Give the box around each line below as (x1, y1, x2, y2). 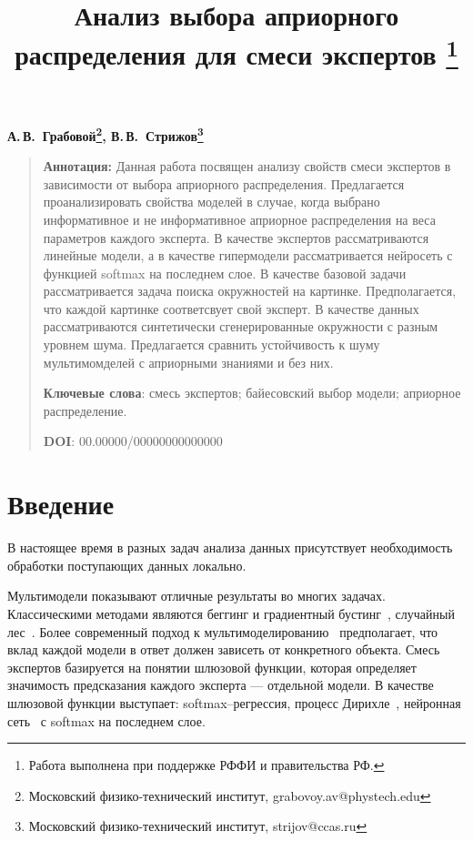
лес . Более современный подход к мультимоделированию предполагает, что (7, 622, 438, 641)
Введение (7, 485, 115, 522)
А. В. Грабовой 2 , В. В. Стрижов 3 (7, 123, 204, 145)
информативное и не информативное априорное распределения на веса (43, 209, 436, 228)
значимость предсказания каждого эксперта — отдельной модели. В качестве (7, 675, 434, 694)
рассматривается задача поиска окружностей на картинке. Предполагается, (43, 281, 457, 300)
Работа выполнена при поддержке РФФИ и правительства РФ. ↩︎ (28, 755, 385, 775)
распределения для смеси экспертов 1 (15, 32, 458, 73)
